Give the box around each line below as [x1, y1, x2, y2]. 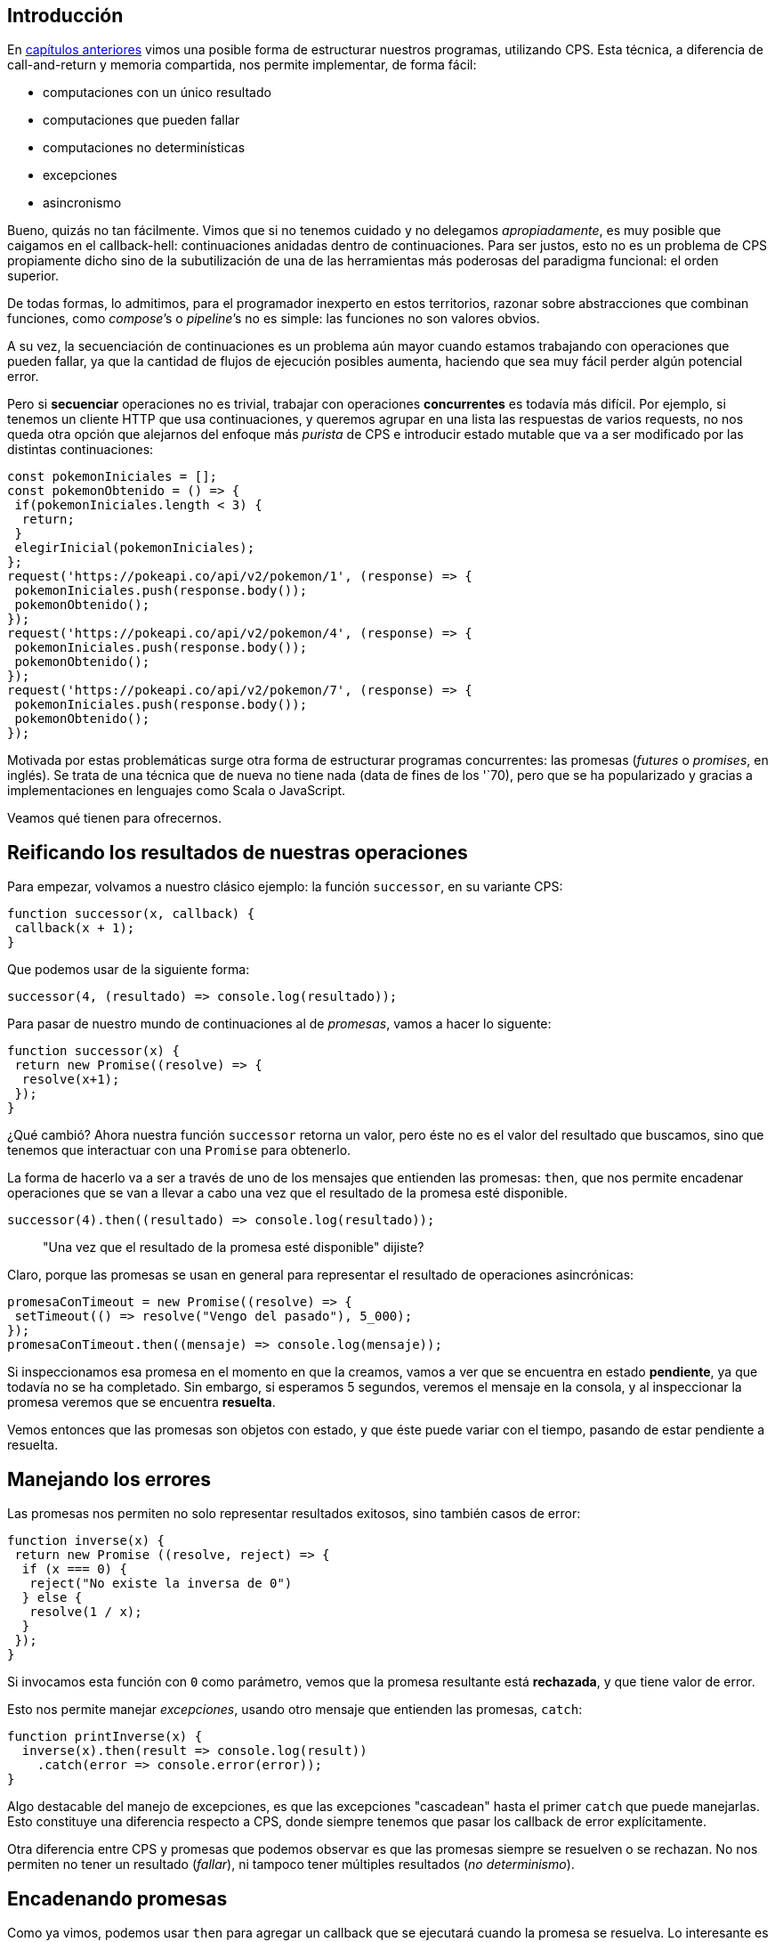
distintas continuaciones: [7, 442, 154, 458]
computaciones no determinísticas [43, 140, 246, 156]
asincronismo [43, 195, 122, 211]
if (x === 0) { [21, 1562, 127, 1577]
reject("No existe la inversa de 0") [29, 1576, 293, 1591]
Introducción [7, 4, 124, 27]
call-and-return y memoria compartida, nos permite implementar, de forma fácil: [7, 57, 477, 73]
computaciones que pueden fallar [43, 112, 240, 128]
